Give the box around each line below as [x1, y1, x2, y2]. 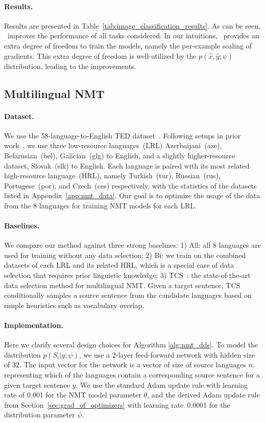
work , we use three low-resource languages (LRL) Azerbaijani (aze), [4, 140, 222, 151]
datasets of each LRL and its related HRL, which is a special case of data [4, 260, 234, 270]
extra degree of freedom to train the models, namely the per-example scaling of [4, 40, 252, 51]
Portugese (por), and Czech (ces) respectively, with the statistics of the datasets [4, 180, 257, 191]
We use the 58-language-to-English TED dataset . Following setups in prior [4, 130, 241, 140]
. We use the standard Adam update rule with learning [76, 379, 248, 390]
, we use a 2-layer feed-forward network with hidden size [79, 349, 255, 360]
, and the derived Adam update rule [147, 389, 260, 400]
